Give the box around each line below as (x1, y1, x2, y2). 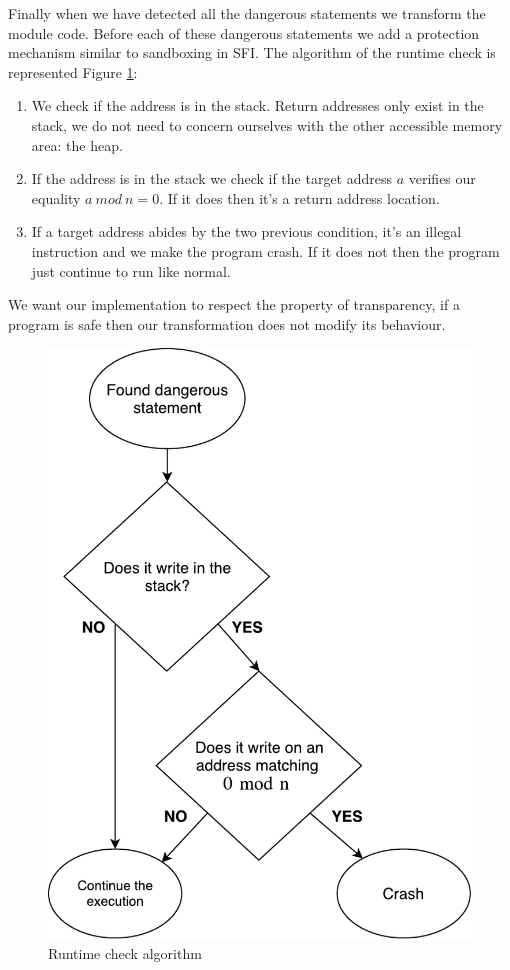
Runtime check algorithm (48, 943, 202, 964)
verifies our (408, 168, 476, 189)
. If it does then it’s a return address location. (159, 187, 440, 208)
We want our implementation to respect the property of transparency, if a (8, 294, 460, 315)
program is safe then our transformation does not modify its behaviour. (8, 313, 446, 334)
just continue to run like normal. (31, 260, 231, 281)
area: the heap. (31, 134, 123, 155)
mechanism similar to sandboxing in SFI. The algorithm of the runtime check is (8, 42, 496, 63)
